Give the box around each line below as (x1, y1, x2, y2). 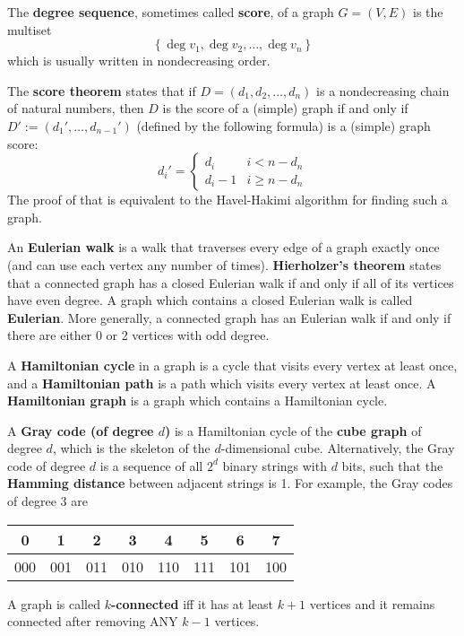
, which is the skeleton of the (52, 439, 211, 457)
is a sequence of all (99, 456, 203, 475)
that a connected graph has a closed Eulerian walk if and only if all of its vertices (7, 273, 454, 292)
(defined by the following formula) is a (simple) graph (136, 116, 431, 135)
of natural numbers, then (7, 99, 144, 118)
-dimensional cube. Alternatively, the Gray (220, 439, 455, 457)
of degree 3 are (7, 492, 88, 510)
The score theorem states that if (7, 81, 196, 100)
